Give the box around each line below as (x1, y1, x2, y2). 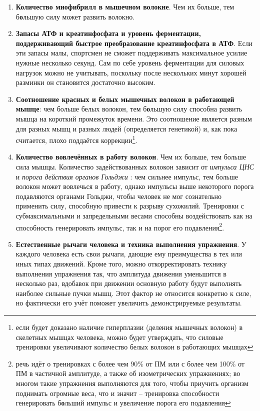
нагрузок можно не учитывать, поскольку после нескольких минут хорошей (15, 67, 246, 77)
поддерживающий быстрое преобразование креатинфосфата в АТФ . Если (15, 37, 253, 48)
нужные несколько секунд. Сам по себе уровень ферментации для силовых (15, 57, 244, 67)
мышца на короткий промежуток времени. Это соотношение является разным (15, 113, 252, 123)
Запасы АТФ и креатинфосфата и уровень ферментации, (15, 28, 201, 38)
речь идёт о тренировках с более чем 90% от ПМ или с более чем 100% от (15, 358, 244, 368)
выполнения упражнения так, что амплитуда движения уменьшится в (15, 268, 226, 278)
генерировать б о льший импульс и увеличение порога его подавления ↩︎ (15, 397, 231, 408)
